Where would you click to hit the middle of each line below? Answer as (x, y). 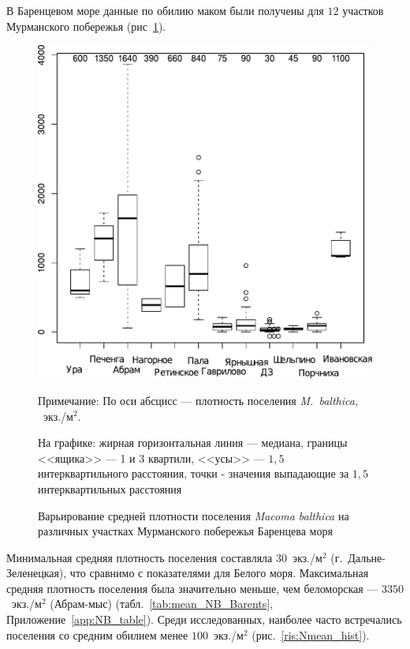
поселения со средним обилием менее (97, 634)
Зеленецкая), (37, 573)
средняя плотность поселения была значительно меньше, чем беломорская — (192, 588)
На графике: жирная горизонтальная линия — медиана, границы (193, 443)
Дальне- (367, 557)
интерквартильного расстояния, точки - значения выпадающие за (194, 473)
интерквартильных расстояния (110, 488)
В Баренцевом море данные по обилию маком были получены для (165, 10)
